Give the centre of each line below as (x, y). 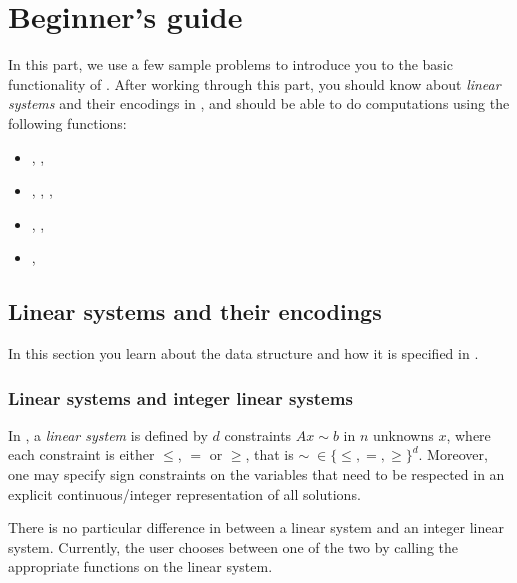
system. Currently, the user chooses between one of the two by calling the (233, 546)
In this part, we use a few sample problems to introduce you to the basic (230, 64)
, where (468, 434)
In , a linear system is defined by (108, 434)
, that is (269, 454)
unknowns (403, 434)
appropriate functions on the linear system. (140, 566)
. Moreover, (453, 454)
